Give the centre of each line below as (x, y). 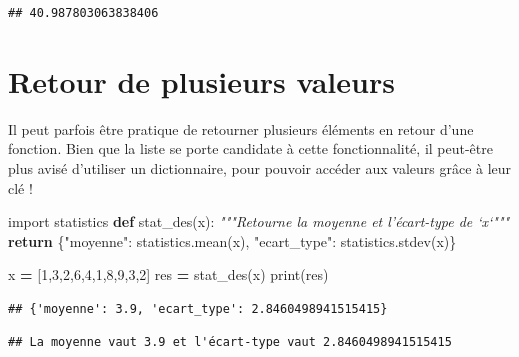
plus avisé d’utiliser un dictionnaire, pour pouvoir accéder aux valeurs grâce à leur (260, 167)
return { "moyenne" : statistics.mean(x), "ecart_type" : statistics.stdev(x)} (232, 240)
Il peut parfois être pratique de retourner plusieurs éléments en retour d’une (241, 128)
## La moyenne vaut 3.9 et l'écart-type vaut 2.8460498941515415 (230, 342)
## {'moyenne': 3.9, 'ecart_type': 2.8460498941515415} (198, 308)
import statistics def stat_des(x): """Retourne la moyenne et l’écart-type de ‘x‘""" (259, 221)
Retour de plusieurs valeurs (201, 80)
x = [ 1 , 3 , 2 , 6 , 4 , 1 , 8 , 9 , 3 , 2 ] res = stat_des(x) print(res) (168, 274)
